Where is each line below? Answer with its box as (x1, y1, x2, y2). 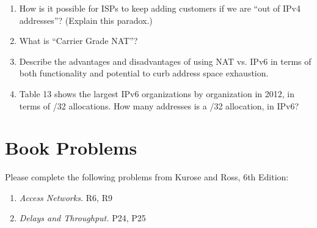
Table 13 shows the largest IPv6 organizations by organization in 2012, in (19, 87, 294, 100)
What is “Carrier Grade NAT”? (19, 34, 138, 47)
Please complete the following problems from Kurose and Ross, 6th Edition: (5, 171, 289, 183)
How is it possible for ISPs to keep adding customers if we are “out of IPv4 (19, 2, 301, 14)
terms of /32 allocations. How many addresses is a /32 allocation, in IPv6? (19, 99, 299, 112)
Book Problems (5, 135, 137, 160)
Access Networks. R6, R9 (19, 191, 112, 204)
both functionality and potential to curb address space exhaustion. (19, 67, 269, 79)
